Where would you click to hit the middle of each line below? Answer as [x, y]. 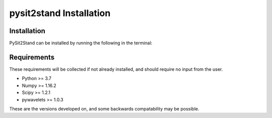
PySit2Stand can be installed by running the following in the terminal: [81, 43]
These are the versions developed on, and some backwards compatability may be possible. [104, 108]
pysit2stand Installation [60, 13]
